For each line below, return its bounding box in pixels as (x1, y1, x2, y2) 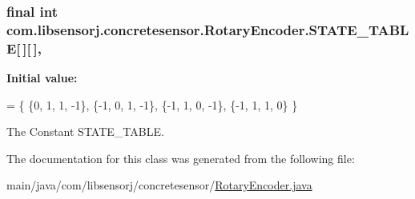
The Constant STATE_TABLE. (6, 123, 164, 140)
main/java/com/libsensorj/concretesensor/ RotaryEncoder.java (6, 177, 312, 193)
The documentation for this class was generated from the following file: (6, 149, 355, 166)
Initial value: (6, 70, 78, 86)
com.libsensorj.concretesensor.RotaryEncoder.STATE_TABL (6, 19, 409, 39)
